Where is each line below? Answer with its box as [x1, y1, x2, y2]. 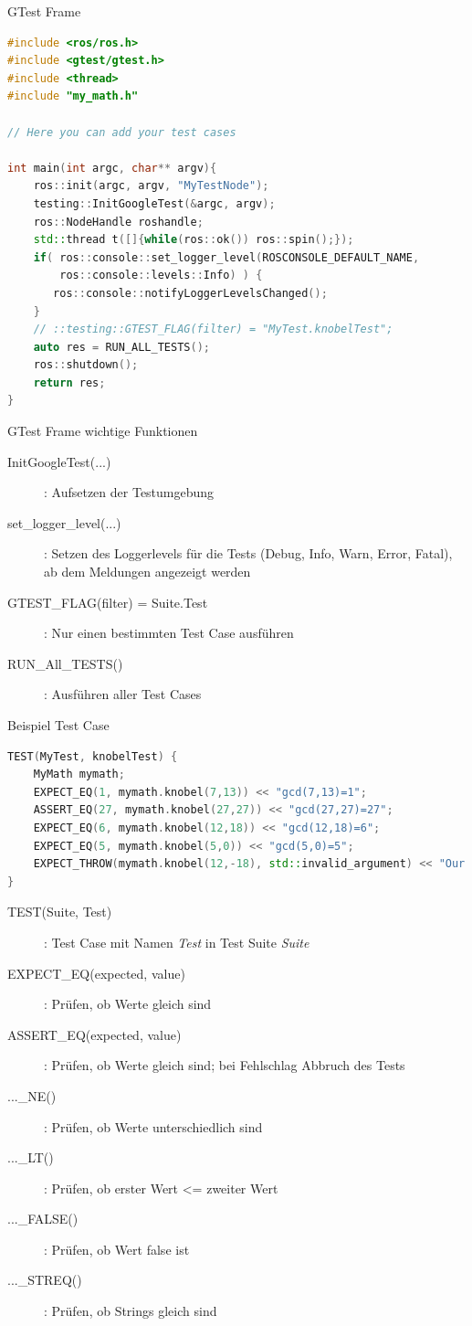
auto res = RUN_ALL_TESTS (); [33, 340, 210, 354]
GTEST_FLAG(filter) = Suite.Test [7, 592, 208, 611]
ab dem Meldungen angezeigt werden [44, 562, 251, 581]
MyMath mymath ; [33, 768, 125, 781]
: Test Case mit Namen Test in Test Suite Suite [44, 932, 309, 951]
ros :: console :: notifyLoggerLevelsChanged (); [53, 286, 328, 300]
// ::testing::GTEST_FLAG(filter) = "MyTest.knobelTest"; [33, 323, 393, 336]
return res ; [33, 376, 106, 389]
